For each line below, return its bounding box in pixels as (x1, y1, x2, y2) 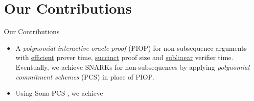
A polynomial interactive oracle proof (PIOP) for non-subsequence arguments (15, 42, 247, 53)
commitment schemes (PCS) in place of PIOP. (15, 71, 154, 81)
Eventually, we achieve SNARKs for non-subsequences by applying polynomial (15, 61, 250, 72)
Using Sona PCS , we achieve (15, 88, 103, 98)
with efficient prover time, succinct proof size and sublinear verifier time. (15, 52, 233, 62)
